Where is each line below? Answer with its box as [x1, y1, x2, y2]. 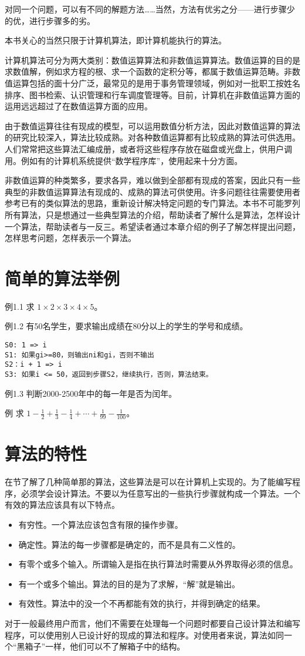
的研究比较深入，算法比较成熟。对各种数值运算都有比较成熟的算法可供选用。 [5, 131, 300, 143]
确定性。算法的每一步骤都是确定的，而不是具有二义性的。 [18, 538, 240, 550]
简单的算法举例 [5, 266, 120, 290]
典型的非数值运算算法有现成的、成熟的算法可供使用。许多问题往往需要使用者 [5, 185, 300, 198]
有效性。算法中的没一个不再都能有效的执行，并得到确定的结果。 [18, 597, 265, 610]
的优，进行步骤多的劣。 [5, 14, 95, 26]
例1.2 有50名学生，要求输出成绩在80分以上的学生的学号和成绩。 [5, 320, 248, 332]
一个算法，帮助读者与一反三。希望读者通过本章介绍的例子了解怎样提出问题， [5, 220, 300, 232]
